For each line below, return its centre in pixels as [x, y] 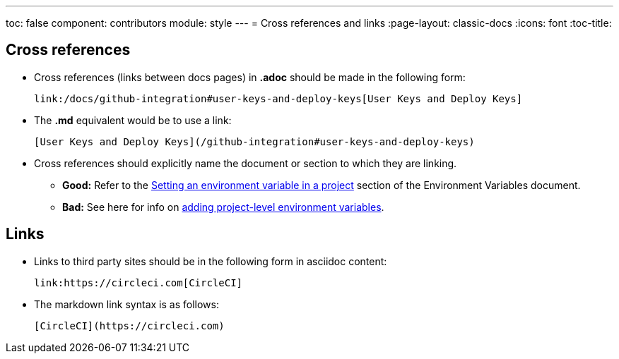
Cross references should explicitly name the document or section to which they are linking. [246, 163]
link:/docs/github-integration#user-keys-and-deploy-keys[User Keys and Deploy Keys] [278, 98]
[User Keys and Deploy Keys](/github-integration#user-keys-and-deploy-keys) [254, 141]
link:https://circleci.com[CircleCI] [138, 282]
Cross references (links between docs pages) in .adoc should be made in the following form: [250, 77]
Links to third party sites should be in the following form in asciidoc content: [211, 261]
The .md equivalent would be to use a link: [133, 120]
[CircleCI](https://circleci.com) [129, 325]
